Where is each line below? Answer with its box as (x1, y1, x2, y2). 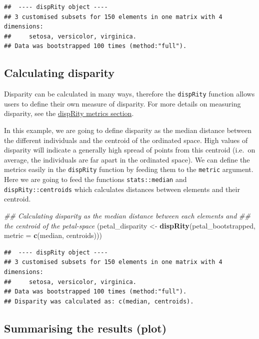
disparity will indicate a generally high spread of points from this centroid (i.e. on (4, 144, 255, 155)
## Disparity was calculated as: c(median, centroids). (4, 297, 194, 305)
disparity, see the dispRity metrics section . (4, 108, 134, 118)
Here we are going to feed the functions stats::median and (4, 174, 187, 184)
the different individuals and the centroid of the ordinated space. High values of (4, 134, 248, 145)
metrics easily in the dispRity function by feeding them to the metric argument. (4, 164, 253, 174)
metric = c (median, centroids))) (4, 230, 102, 240)
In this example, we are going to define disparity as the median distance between (4, 125, 252, 135)
